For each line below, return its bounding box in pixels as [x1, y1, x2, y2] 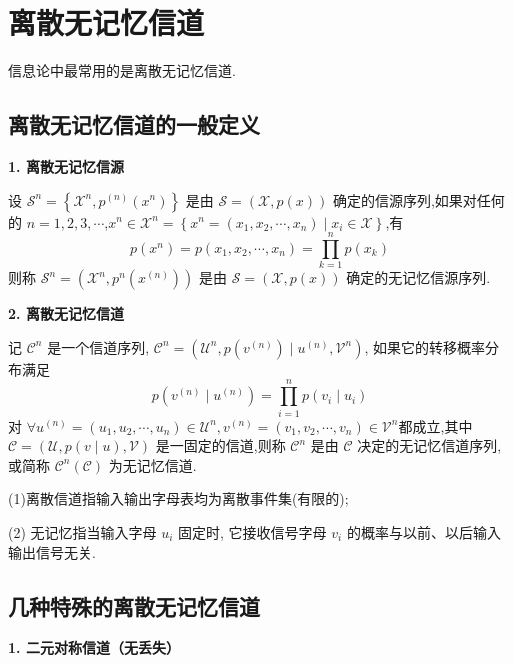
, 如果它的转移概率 [364, 336, 485, 357]
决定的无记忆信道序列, [357, 435, 502, 456]
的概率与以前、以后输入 [346, 521, 501, 542]
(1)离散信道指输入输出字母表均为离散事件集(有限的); [8, 488, 349, 509]
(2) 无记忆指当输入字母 [8, 521, 157, 542]
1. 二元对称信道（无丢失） [8, 637, 180, 658]
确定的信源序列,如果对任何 [332, 189, 505, 210]
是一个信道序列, [47, 336, 150, 357]
